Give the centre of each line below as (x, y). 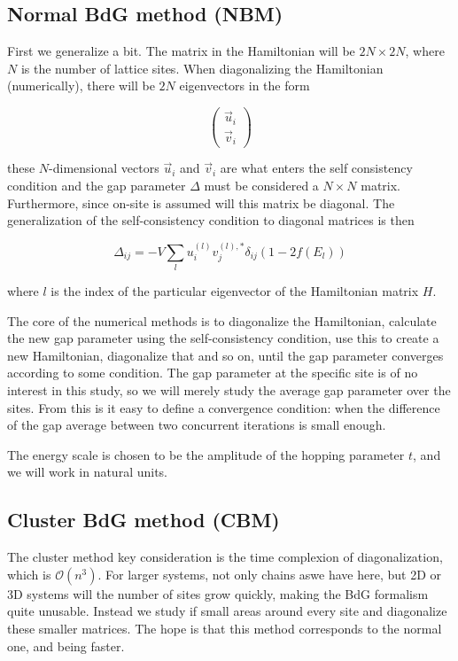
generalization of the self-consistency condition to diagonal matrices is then (211, 220)
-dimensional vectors (104, 168)
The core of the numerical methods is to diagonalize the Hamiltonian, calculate (222, 320)
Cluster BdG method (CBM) (144, 520)
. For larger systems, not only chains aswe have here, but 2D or (269, 574)
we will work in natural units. (88, 472)
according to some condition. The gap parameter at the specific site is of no (213, 373)
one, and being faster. (66, 645)
